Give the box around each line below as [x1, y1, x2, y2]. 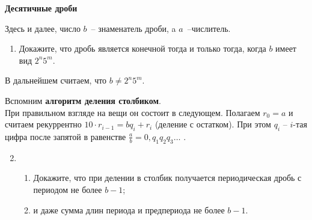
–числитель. [187, 22, 231, 34]
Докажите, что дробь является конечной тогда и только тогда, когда [19, 42, 266, 55]
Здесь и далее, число [5, 22, 81, 34]
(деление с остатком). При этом [154, 118, 271, 130]
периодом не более [33, 183, 102, 195]
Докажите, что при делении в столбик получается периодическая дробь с [33, 171, 302, 184]
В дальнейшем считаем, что [5, 74, 107, 87]
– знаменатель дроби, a [91, 22, 176, 34]
